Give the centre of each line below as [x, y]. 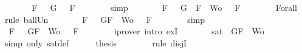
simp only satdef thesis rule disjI [96, 42]
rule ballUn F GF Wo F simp [105, 19]
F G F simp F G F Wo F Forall [164, 7]
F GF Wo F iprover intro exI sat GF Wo [136, 31]
